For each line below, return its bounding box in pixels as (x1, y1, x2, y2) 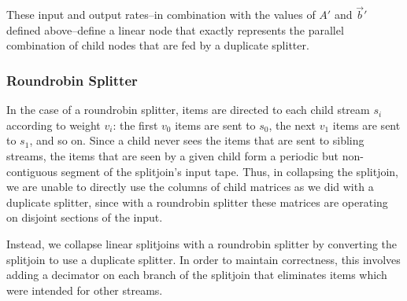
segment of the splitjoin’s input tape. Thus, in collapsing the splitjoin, (61, 163, 398, 179)
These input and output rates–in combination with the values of (6, 6, 316, 23)
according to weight (6, 116, 101, 133)
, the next (268, 116, 316, 133)
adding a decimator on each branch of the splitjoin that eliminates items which (6, 266, 387, 283)
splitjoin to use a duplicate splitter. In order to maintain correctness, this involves (6, 251, 401, 267)
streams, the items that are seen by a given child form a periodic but (6, 148, 339, 163)
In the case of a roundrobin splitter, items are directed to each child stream (6, 101, 370, 118)
